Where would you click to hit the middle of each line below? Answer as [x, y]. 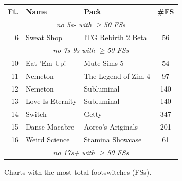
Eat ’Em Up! [46, 62]
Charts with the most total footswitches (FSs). [78, 171]
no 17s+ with [74, 152]
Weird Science [48, 139]
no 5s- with [74, 24]
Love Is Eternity [51, 101]
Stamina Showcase [113, 139]
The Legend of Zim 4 [117, 75]
